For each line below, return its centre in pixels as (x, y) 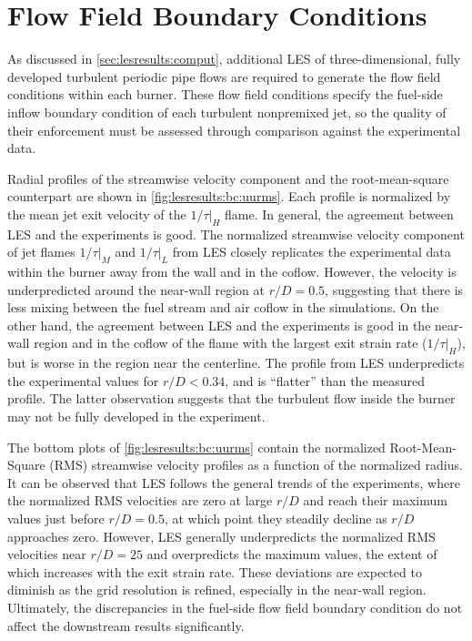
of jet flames (41, 252)
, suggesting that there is (394, 289)
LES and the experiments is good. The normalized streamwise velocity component (236, 234)
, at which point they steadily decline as (276, 518)
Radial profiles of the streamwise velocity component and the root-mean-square (228, 178)
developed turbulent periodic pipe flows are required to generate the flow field (224, 76)
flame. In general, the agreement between (339, 214)
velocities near (47, 554)
